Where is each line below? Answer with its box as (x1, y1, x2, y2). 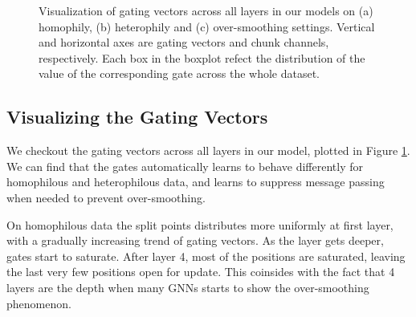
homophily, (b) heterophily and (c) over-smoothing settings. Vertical (39, 18, 375, 35)
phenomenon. (6, 295, 71, 311)
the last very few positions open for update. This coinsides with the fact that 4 (6, 263, 395, 280)
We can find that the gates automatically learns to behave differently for (6, 157, 363, 174)
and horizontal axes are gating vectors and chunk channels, (39, 34, 329, 51)
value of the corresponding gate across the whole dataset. (39, 65, 320, 82)
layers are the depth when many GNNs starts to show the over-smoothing (6, 278, 369, 295)
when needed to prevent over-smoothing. (6, 189, 206, 205)
